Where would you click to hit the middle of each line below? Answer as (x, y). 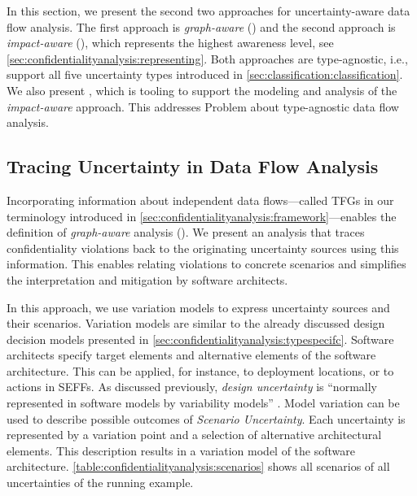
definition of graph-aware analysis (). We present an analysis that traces (186, 232)
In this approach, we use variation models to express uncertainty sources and (198, 307)
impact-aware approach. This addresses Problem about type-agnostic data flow (203, 106)
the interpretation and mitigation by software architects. (147, 279)
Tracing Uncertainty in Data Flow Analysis (193, 166)
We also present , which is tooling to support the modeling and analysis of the (202, 90)
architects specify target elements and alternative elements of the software (191, 355)
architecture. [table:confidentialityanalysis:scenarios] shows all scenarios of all (198, 466)
